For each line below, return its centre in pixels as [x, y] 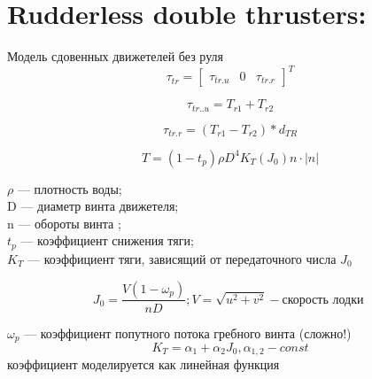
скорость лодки [323, 300]
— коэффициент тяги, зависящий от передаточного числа [182, 258]
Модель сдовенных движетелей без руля [115, 56]
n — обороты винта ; [64, 223]
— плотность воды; [70, 188]
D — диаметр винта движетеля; [93, 206]
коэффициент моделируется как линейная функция [143, 364]
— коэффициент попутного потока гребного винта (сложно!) [188, 333]
